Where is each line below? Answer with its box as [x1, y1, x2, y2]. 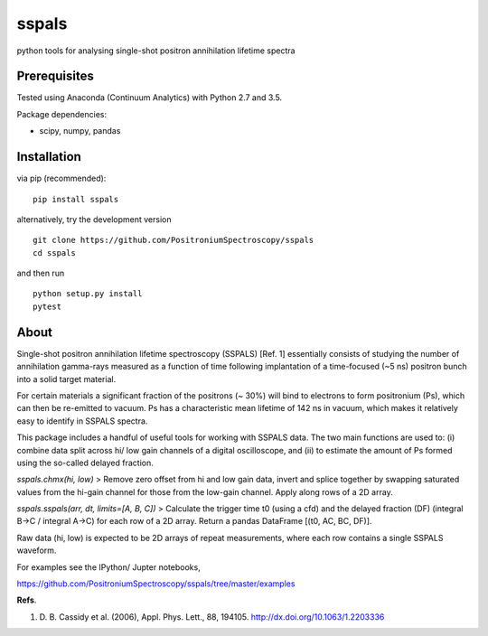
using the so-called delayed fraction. [16, 457, 154, 468]
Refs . [16, 594, 37, 605]
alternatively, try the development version [16, 213, 172, 225]
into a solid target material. [16, 373, 117, 384]
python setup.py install [33, 289, 143, 299]
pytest [33, 301, 62, 312]
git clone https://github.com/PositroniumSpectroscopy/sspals [33, 235, 314, 246]
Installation [16, 149, 81, 164]
